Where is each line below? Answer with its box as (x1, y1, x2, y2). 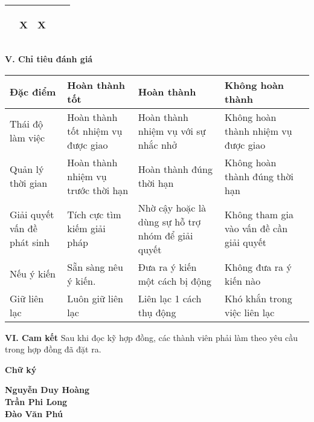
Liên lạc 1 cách (138, 291, 202, 305)
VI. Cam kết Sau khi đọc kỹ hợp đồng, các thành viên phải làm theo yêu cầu (5, 331, 298, 343)
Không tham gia (225, 207, 293, 222)
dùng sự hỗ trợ (138, 214, 201, 229)
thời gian (10, 176, 48, 190)
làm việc (10, 131, 45, 145)
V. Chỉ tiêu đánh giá (5, 53, 93, 65)
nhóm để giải (138, 228, 193, 242)
